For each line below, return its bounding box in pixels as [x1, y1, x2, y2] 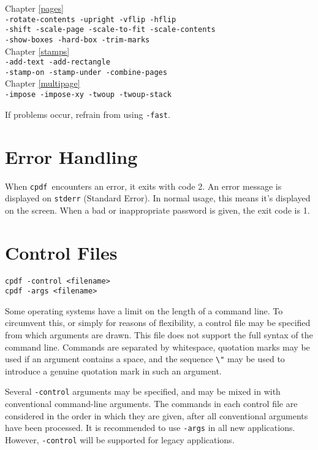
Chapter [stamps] [5, 44, 70, 57]
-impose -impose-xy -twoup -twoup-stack [5, 90, 172, 99]
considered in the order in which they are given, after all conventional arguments [5, 409, 308, 422]
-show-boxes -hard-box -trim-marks [5, 35, 150, 44]
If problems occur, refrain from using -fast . [5, 107, 170, 120]
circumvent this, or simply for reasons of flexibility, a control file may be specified [5, 316, 311, 329]
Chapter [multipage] [5, 77, 80, 90]
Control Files [5, 239, 118, 265]
